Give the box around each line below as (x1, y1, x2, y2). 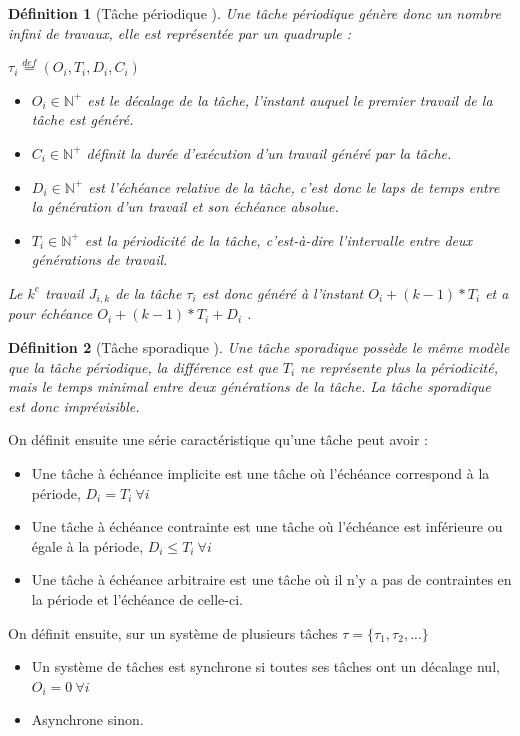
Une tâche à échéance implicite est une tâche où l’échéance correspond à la (31, 462, 490, 483)
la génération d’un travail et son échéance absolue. (31, 196, 339, 217)
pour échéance (8, 303, 93, 324)
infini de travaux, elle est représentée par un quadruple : (8, 22, 352, 43)
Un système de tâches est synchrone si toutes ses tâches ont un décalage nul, (31, 656, 500, 677)
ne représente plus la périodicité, (300, 356, 498, 377)
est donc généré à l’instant (201, 282, 364, 303)
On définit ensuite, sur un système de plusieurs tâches (8, 622, 338, 643)
